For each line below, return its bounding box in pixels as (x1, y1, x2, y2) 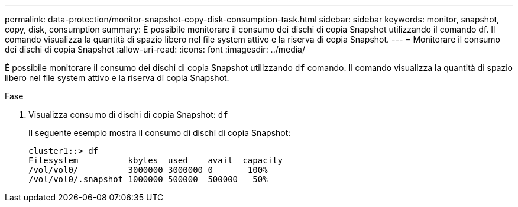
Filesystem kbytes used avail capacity (28, 156, 283, 165)
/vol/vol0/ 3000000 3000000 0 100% (28, 165, 268, 174)
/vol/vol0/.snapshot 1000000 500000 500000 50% (28, 174, 268, 184)
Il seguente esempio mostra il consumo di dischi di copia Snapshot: (28, 128, 291, 138)
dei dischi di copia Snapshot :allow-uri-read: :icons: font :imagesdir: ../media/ (5, 44, 306, 54)
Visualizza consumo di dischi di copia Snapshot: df (28, 109, 228, 119)
